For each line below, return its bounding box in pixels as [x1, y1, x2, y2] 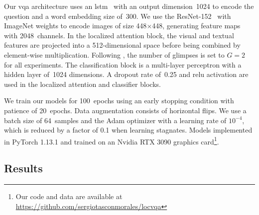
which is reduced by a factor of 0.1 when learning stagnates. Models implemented [4, 125, 253, 135]
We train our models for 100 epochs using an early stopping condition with [4, 95, 234, 106]
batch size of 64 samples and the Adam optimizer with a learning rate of [4, 115, 227, 125]
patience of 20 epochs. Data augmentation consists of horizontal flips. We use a [4, 105, 247, 115]
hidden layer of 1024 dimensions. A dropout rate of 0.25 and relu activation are [4, 69, 249, 79]
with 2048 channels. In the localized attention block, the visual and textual [4, 30, 234, 40]
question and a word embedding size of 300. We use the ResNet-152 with [4, 10, 231, 21]
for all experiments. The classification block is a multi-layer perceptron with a [4, 59, 242, 70]
